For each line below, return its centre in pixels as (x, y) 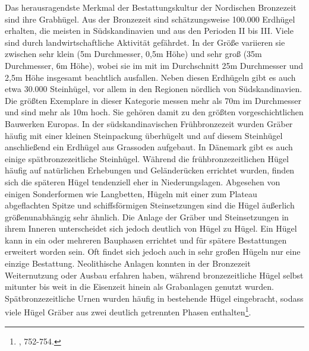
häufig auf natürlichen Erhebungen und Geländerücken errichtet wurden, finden (150, 170)
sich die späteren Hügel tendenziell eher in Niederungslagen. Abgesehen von (143, 181)
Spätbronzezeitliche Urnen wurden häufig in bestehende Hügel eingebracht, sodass (154, 298)
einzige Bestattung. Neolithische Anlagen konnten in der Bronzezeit (128, 263)
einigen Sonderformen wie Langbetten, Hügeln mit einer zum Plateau (131, 193)
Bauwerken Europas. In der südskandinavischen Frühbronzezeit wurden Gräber (149, 123)
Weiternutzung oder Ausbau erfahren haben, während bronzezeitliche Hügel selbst (154, 275)
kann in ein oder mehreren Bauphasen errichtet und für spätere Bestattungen (146, 240)
